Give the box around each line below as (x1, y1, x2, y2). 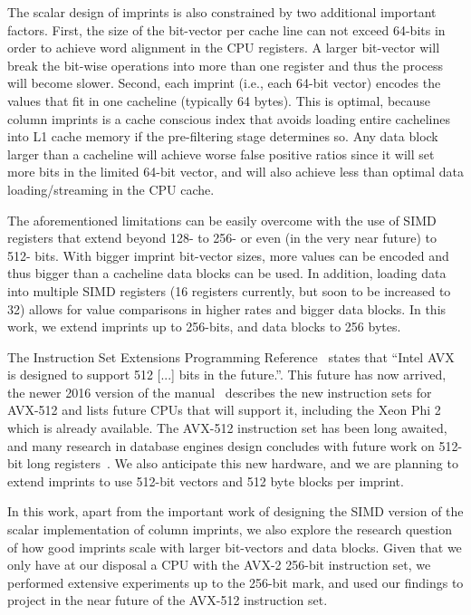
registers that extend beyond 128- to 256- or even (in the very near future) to (7, 228, 437, 247)
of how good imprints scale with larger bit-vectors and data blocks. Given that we (7, 537, 462, 556)
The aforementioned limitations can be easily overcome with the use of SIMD (7, 210, 437, 229)
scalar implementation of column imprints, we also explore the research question (7, 520, 452, 539)
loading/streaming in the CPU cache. (7, 179, 215, 198)
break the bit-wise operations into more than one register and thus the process (7, 55, 443, 74)
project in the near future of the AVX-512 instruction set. (7, 591, 328, 610)
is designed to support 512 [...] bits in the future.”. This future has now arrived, (7, 365, 447, 384)
